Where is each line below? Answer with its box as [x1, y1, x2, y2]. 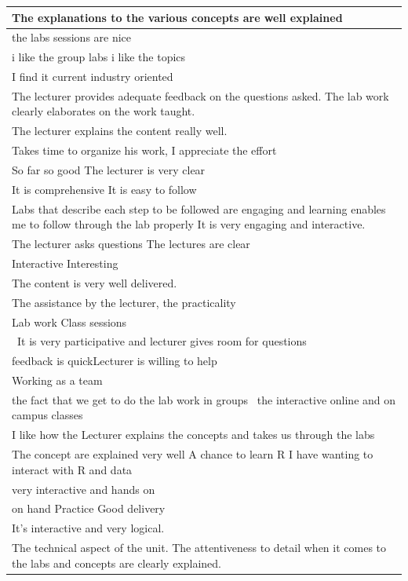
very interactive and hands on [12, 481, 155, 497]
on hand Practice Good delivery [12, 500, 166, 517]
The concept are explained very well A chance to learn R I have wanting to [12, 446, 373, 462]
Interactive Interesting [12, 254, 118, 271]
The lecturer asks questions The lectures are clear [12, 236, 250, 252]
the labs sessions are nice [12, 29, 132, 46]
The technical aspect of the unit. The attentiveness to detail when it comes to [12, 539, 387, 556]
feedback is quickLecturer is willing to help [12, 353, 217, 369]
